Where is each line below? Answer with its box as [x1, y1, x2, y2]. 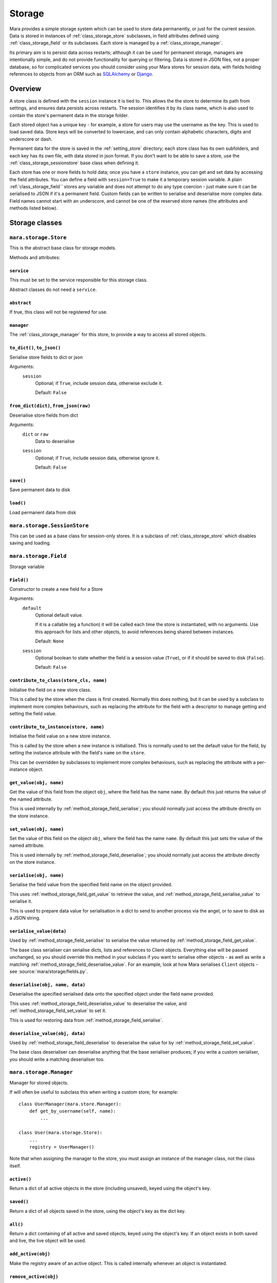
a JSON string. [9, 915, 41, 921]
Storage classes [9, 219, 63, 227]
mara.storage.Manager [9, 1069, 73, 1076]
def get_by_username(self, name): [29, 1109, 116, 1114]
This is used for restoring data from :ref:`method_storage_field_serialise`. [9, 1017, 164, 1023]
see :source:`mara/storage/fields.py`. [9, 968, 88, 975]
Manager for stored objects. [9, 1079, 69, 1085]
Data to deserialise [35, 438, 75, 444]
